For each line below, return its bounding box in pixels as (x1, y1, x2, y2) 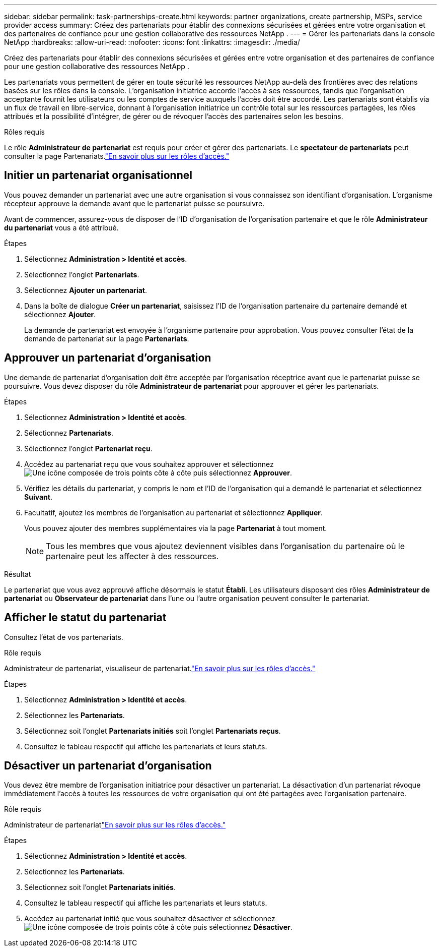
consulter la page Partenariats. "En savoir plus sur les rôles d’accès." (4, 152, 230, 160)
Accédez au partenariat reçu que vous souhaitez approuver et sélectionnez (24, 459, 274, 468)
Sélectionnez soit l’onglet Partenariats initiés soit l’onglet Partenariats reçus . (24, 726, 281, 735)
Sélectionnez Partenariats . (24, 428, 114, 437)
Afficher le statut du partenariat (4, 611, 167, 624)
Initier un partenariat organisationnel (4, 169, 192, 182)
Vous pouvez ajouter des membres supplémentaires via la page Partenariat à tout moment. (24, 523, 327, 532)
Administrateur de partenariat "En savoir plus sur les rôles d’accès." (4, 820, 226, 829)
